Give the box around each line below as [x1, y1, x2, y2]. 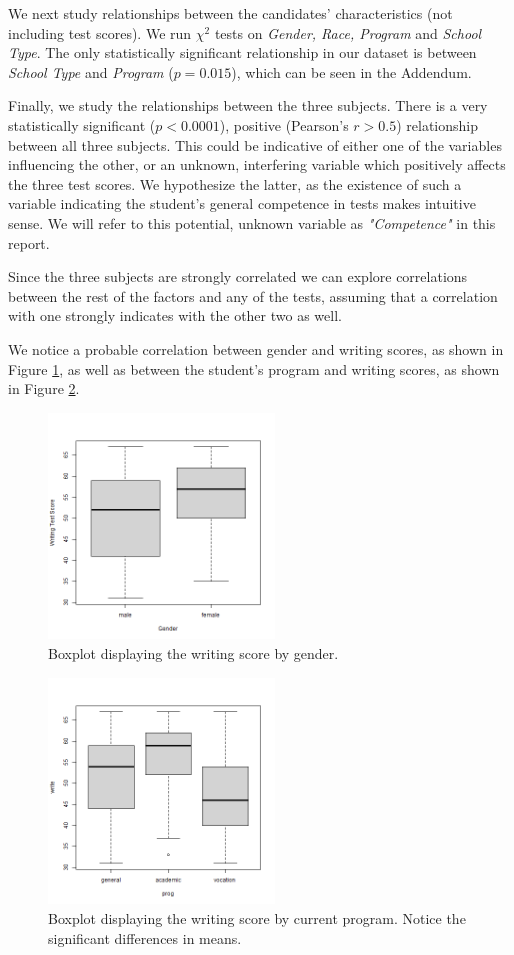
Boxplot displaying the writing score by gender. [48, 643, 339, 664]
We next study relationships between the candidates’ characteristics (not [8, 3, 453, 23]
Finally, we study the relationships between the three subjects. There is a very [8, 95, 488, 116]
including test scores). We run [8, 22, 192, 43]
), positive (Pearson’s [219, 114, 349, 135]
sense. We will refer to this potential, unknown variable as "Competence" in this [8, 212, 496, 233]
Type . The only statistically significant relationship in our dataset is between [8, 42, 477, 63]
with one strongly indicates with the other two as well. [8, 305, 342, 326]
